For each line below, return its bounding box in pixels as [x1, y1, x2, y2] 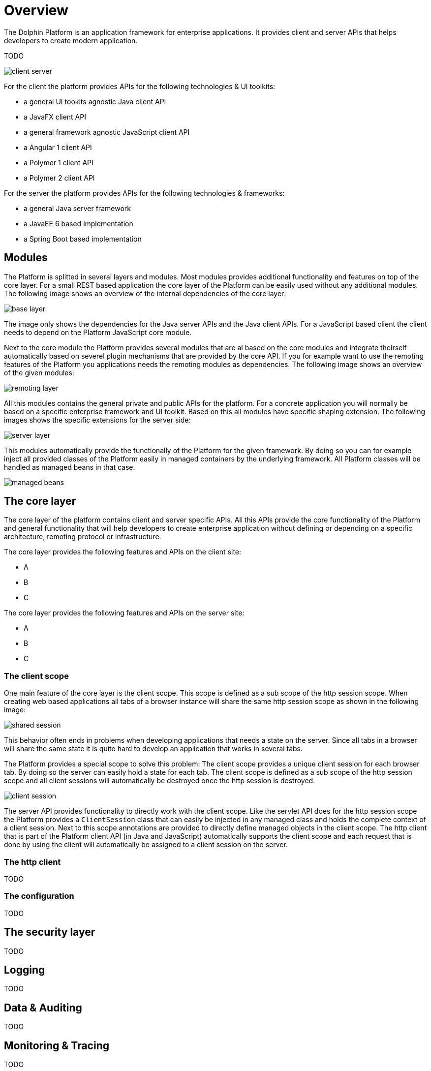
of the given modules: [4, 368, 74, 377]
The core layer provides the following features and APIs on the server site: [4, 609, 245, 617]
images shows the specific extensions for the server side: [4, 415, 191, 424]
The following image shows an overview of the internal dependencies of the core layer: [4, 289, 286, 298]
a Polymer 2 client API [24, 173, 95, 182]
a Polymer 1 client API [24, 158, 93, 167]
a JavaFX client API [24, 112, 86, 121]
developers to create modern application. [4, 36, 138, 45]
